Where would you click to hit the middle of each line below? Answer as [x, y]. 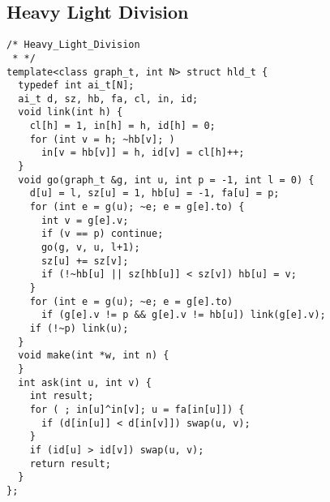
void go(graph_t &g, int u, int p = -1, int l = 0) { [166, 180]
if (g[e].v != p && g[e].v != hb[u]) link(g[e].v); [183, 315]
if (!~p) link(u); [79, 328]
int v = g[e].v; [85, 220]
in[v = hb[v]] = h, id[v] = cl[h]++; [143, 153]
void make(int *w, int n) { [94, 356]
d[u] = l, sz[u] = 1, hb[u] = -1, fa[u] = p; [154, 193]
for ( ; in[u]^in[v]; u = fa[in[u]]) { [137, 409]
